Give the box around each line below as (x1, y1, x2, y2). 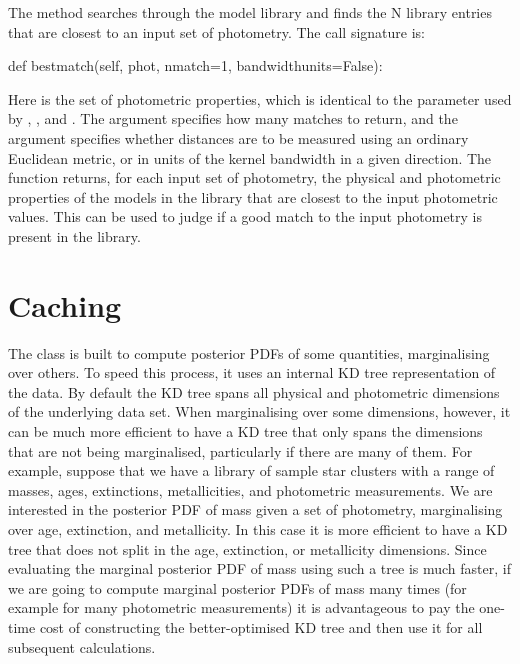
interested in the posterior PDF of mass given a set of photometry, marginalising (8, 499, 503, 520)
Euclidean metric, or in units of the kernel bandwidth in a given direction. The (8, 147, 492, 168)
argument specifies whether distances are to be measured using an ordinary (8, 127, 469, 148)
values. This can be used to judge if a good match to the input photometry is (8, 206, 483, 227)
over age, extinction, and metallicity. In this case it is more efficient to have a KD (8, 519, 508, 539)
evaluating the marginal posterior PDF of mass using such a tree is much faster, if (8, 558, 511, 579)
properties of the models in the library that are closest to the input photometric (8, 186, 498, 207)
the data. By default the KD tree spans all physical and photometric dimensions (8, 381, 500, 402)
